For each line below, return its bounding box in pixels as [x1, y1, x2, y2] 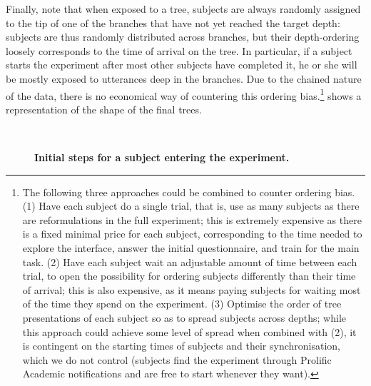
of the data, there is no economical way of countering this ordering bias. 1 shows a [6, 86, 362, 103]
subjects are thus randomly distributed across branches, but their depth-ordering [6, 29, 360, 44]
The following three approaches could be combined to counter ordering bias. [22, 184, 355, 199]
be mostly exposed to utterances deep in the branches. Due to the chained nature [6, 71, 362, 86]
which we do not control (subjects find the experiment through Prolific [22, 352, 332, 367]
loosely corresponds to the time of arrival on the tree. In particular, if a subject [6, 43, 352, 58]
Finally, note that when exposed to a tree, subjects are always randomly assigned [6, 1, 361, 16]
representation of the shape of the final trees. [6, 101, 202, 116]
